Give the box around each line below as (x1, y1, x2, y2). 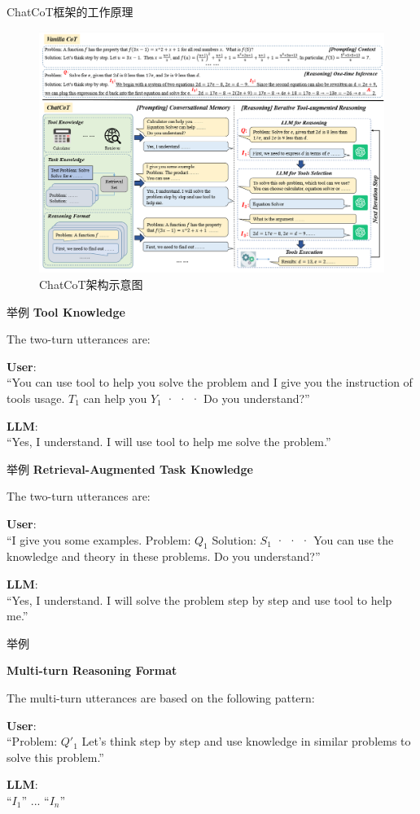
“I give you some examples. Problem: (7, 531, 191, 548)
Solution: (212, 531, 256, 548)
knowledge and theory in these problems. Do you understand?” (7, 548, 321, 565)
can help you (83, 390, 147, 407)
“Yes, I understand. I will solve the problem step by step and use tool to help (7, 591, 392, 608)
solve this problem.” (7, 748, 104, 765)
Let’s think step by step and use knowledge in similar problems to (81, 733, 411, 750)
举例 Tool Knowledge (7, 303, 125, 320)
